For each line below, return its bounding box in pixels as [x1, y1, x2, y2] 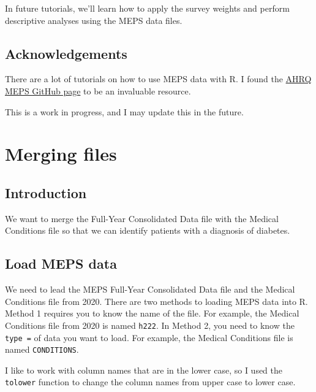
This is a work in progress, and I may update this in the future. [5, 105, 244, 118]
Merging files [5, 141, 117, 166]
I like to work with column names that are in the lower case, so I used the [5, 363, 283, 376]
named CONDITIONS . [5, 343, 79, 356]
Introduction [5, 183, 87, 202]
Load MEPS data [5, 254, 117, 273]
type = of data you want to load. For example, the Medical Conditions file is [5, 331, 293, 344]
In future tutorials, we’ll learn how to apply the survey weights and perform [5, 2, 290, 14]
